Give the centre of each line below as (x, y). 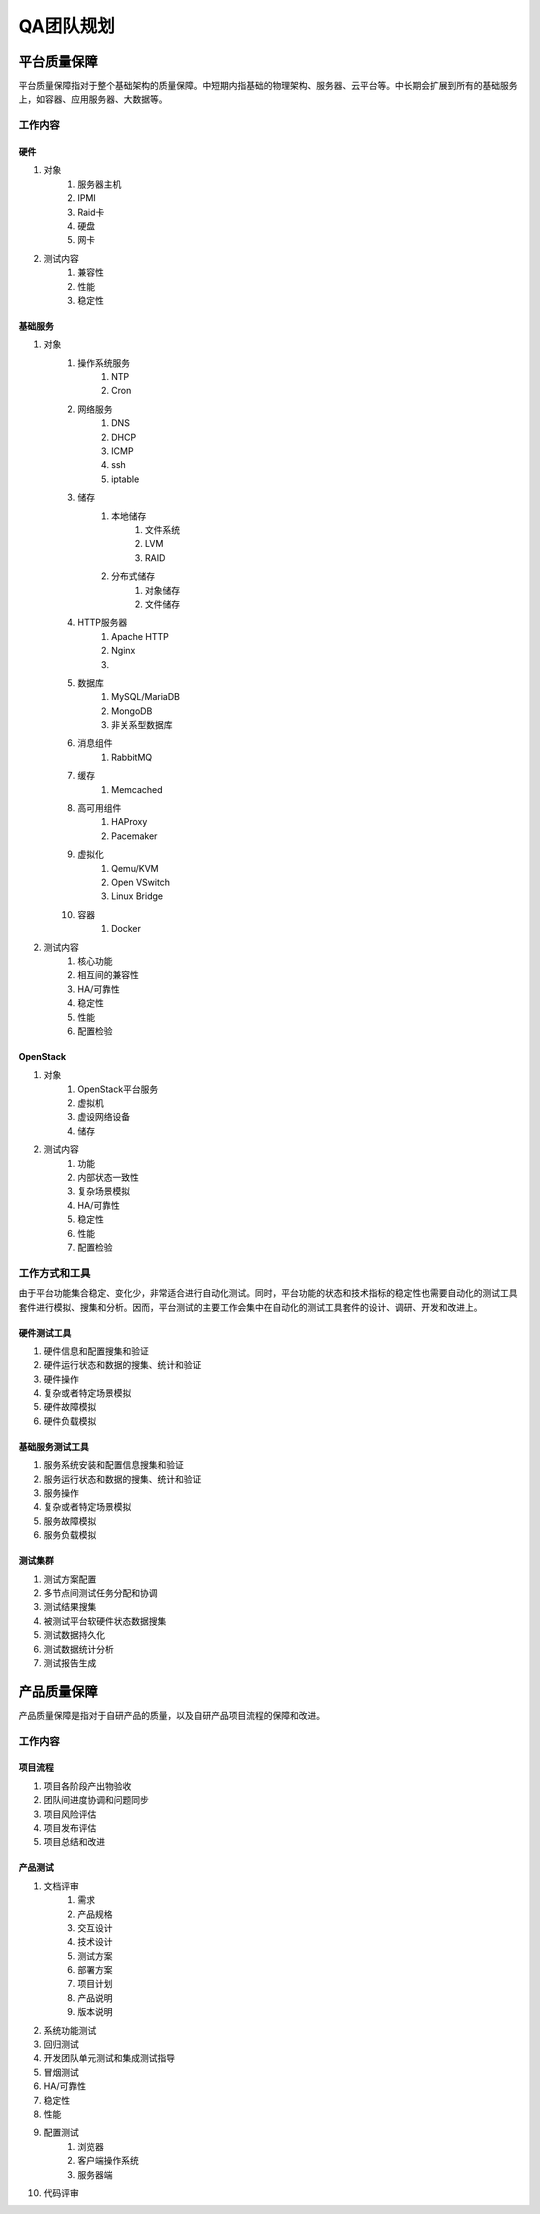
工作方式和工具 (54, 1273)
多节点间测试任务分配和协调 (100, 1592)
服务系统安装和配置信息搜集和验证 (113, 1465)
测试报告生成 (70, 1662)
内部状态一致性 (108, 1177)
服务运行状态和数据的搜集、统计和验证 (122, 1479)
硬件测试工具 (45, 1332)
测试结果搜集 (70, 1607)
